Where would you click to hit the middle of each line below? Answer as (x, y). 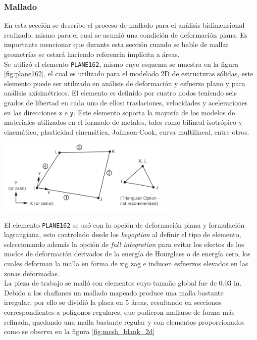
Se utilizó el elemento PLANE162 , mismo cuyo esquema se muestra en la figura (121, 64)
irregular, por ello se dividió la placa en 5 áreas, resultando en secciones (113, 302)
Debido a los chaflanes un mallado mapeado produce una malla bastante (114, 292)
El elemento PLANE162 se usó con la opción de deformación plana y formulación (124, 224)
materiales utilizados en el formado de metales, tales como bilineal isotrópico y (123, 122)
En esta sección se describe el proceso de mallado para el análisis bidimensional (124, 25)
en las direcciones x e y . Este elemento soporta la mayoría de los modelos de (120, 112)
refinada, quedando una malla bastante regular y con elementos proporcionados (124, 321)
